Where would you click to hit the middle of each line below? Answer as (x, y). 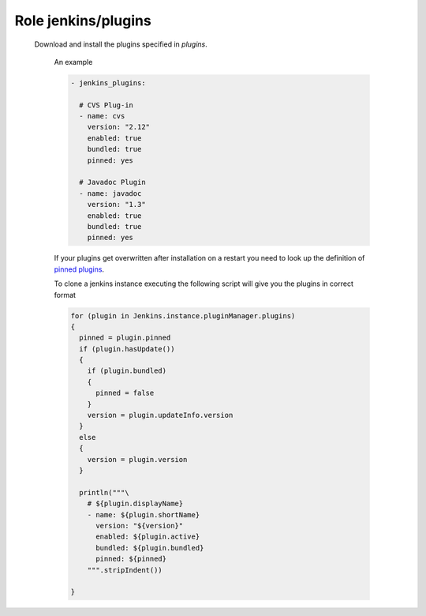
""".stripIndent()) (125, 570)
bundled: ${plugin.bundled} (150, 548)
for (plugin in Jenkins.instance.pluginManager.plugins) (183, 316)
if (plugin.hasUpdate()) (127, 349)
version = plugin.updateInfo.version (160, 415)
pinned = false (125, 393)
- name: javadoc (110, 193)
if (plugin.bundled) (127, 371)
